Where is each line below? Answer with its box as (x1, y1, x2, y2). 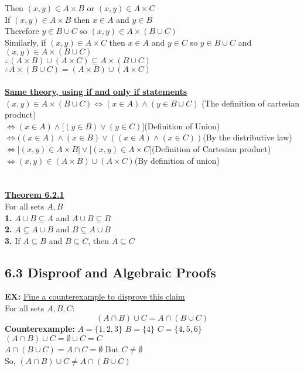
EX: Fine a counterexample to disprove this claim (5, 290, 185, 303)
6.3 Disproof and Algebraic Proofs (5, 263, 216, 281)
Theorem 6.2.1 (5, 188, 64, 201)
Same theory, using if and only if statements (5, 85, 187, 97)
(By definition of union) (134, 154, 220, 166)
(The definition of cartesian (201, 97, 300, 109)
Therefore (5, 25, 39, 37)
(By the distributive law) (203, 131, 292, 143)
